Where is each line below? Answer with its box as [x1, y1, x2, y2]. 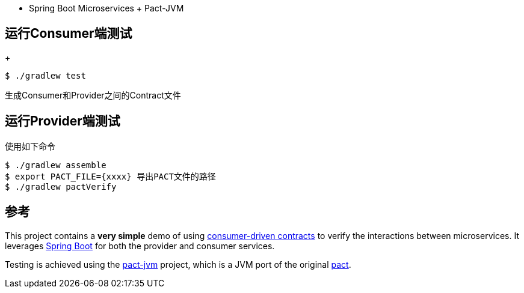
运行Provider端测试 [5, 113, 120, 129]
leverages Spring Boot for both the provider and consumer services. [5, 240, 275, 251]
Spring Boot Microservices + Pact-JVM [29, 3, 184, 13]
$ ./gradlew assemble [5, 160, 106, 170]
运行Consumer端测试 [5, 26, 132, 41]
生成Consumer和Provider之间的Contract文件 [5, 89, 181, 100]
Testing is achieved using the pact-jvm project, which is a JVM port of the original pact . [5, 259, 351, 270]
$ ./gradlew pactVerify [5, 181, 117, 192]
